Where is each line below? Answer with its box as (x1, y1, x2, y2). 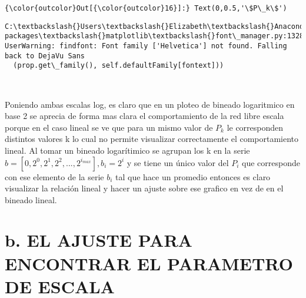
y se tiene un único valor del (127, 156, 229, 168)
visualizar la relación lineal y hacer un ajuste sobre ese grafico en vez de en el (5, 182, 284, 194)
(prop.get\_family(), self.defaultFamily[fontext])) (13, 61, 224, 70)
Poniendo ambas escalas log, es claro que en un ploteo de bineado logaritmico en (5, 98, 295, 110)
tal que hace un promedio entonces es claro (115, 170, 271, 183)
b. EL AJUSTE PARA (5, 228, 192, 252)
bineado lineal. (5, 193, 57, 206)
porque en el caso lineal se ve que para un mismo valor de (5, 121, 213, 133)
